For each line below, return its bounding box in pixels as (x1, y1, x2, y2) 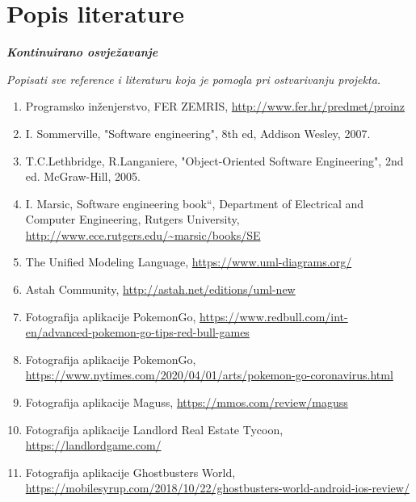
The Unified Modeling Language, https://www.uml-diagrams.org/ (25, 253, 352, 270)
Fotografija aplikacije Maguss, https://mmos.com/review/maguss (25, 394, 348, 411)
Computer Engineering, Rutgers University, (25, 211, 240, 228)
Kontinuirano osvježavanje (6, 44, 158, 61)
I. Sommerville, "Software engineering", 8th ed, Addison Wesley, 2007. (25, 124, 371, 141)
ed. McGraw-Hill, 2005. (25, 168, 141, 185)
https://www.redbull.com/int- (200, 307, 348, 324)
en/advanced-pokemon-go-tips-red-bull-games (25, 324, 250, 341)
